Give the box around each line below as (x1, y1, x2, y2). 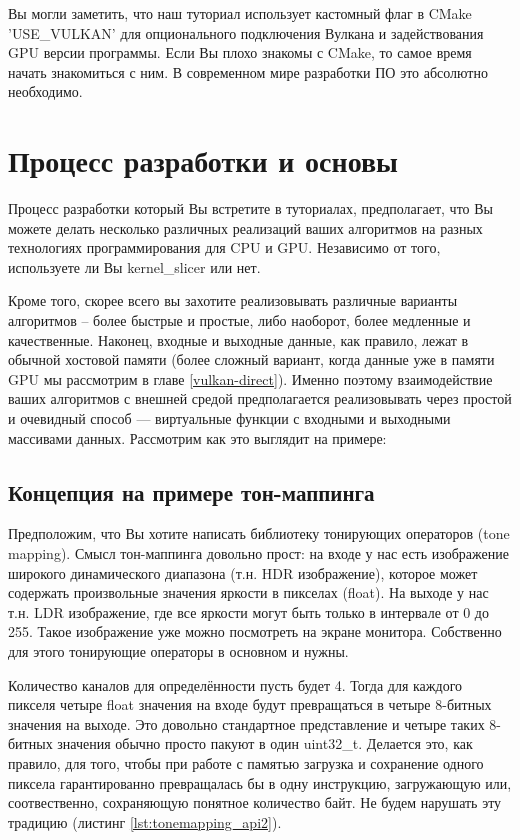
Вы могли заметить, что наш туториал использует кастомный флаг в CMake (8, 3, 472, 23)
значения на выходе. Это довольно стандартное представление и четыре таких (8, 713, 485, 734)
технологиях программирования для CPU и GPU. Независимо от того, (8, 237, 441, 258)
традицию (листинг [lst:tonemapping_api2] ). (8, 811, 282, 832)
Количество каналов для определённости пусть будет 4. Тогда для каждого (8, 674, 463, 695)
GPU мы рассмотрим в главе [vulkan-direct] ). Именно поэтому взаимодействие (8, 368, 493, 389)
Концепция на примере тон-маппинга (8, 476, 375, 507)
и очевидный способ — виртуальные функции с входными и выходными (8, 408, 451, 429)
